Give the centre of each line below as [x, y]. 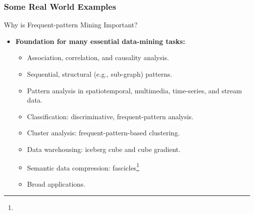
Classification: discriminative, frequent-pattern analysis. [110, 116]
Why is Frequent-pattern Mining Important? [71, 25]
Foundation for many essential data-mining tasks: [100, 41]
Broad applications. [56, 183]
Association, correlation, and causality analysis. [98, 57]
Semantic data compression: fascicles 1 [83, 167]
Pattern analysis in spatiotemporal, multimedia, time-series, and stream [135, 90]
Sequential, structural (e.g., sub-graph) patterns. [100, 74]
